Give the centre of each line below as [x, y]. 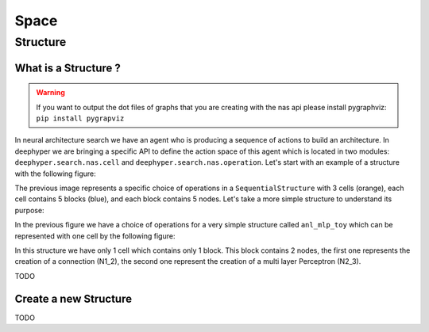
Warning [50, 93]
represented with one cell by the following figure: [95, 236]
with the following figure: [56, 174]
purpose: [29, 210]
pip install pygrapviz [80, 118]
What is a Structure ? [68, 68]
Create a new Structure [73, 298]
